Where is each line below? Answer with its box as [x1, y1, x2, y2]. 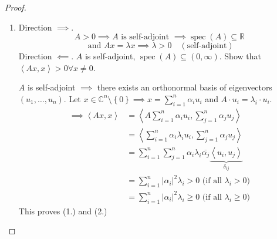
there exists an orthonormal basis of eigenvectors [97, 81, 272, 93]
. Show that [219, 50, 261, 62]
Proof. [5, 1, 26, 13]
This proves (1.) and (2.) [18, 204, 107, 217]
